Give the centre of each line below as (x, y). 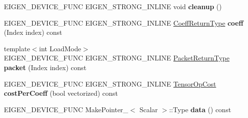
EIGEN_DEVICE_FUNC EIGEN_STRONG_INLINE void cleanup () (113, 6)
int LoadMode (60, 48)
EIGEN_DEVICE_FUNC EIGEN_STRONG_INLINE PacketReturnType (117, 58)
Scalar (149, 109)
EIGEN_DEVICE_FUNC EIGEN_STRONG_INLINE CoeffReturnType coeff (124, 22)
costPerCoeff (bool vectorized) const (61, 93)
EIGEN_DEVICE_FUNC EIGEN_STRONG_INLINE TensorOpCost (110, 83)
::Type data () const (200, 109)
